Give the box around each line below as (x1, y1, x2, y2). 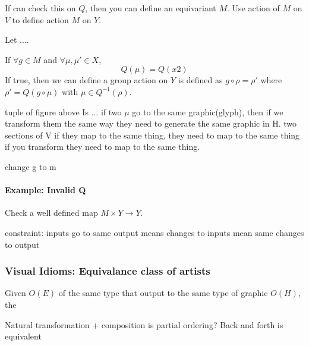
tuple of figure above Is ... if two (5, 105, 122, 118)
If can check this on (5, 2, 76, 14)
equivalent (5, 330, 42, 342)
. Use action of (227, 2, 280, 14)
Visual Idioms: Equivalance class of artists (5, 263, 210, 278)
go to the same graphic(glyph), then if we (132, 105, 283, 118)
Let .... (5, 33, 29, 46)
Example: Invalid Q (5, 184, 86, 196)
